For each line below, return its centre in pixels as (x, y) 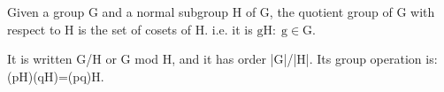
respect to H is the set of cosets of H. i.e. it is (130, 29)
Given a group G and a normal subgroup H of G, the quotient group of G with (221, 11)
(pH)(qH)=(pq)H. (56, 76)
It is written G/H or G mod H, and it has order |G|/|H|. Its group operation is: (222, 59)
